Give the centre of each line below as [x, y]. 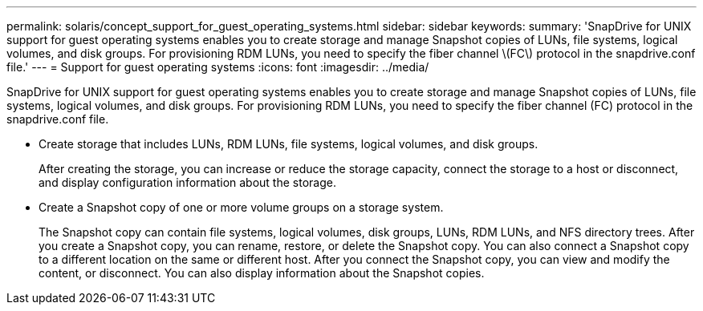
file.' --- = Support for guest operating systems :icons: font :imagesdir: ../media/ [218, 67]
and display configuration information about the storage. [187, 182]
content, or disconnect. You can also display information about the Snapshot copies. [262, 273]
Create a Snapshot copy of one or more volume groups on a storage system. [241, 207]
